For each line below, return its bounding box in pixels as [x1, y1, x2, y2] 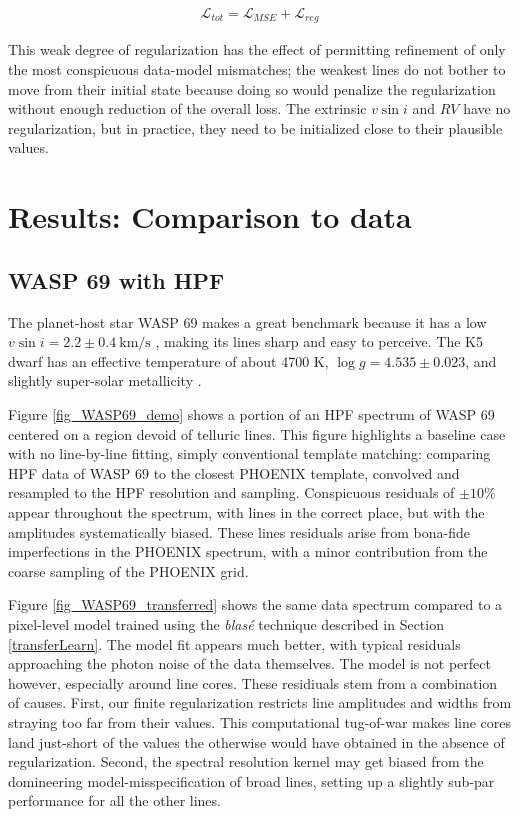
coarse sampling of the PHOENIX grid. [8, 560, 249, 581]
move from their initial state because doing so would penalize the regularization [8, 78, 496, 99]
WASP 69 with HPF [8, 264, 225, 295]
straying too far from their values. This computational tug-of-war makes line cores [8, 711, 512, 732]
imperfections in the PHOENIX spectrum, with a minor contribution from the [8, 541, 488, 562]
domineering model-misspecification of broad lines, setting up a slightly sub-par [8, 770, 495, 791]
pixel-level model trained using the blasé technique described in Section [8, 613, 444, 634]
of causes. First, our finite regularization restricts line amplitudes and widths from [8, 692, 512, 713]
